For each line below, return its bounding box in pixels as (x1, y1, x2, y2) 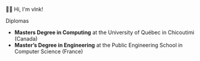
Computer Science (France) (14, 48, 83, 55)
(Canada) (14, 35, 38, 42)
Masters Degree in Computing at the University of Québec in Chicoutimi (14, 29, 195, 36)
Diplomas (5, 17, 29, 24)
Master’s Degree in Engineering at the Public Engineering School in (14, 42, 183, 48)
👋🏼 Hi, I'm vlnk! (5, 6, 43, 13)
